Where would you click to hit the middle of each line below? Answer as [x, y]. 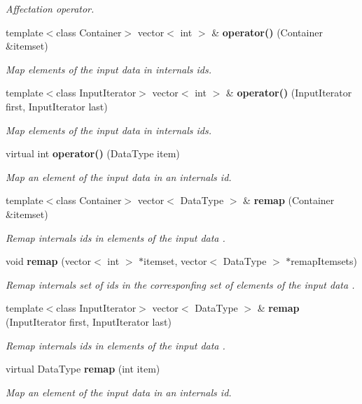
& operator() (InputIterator [289, 93]
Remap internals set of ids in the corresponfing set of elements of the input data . [180, 284]
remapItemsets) [324, 261]
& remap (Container [289, 200]
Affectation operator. [50, 8]
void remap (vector [49, 261]
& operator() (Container [267, 32]
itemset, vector [175, 261]
